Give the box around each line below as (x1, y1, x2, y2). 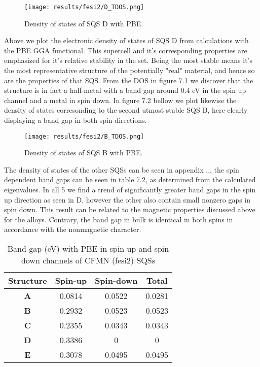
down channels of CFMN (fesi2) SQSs (21, 254, 155, 266)
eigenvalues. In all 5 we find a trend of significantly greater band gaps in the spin (4, 184, 256, 195)
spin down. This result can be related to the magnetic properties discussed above (4, 204, 255, 215)
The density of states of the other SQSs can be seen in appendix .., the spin (4, 164, 239, 175)
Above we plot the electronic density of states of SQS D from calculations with (4, 35, 249, 46)
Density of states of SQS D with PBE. (24, 18, 143, 28)
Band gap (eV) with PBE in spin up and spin (7, 243, 169, 254)
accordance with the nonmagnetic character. (4, 224, 141, 235)
